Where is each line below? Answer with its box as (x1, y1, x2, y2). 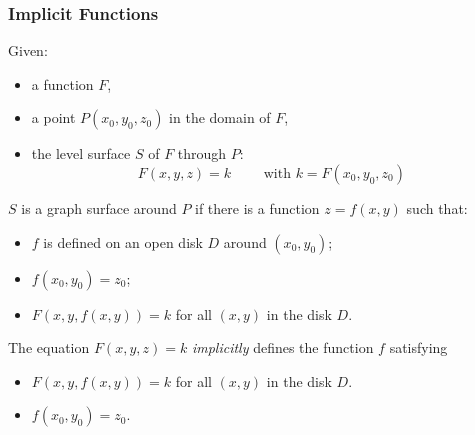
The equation (8, 337, 90, 358)
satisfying (389, 337, 448, 358)
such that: (406, 198, 468, 218)
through (177, 143, 227, 164)
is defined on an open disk (43, 231, 203, 252)
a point (31, 107, 76, 128)
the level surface (31, 143, 131, 164)
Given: (8, 40, 48, 61)
